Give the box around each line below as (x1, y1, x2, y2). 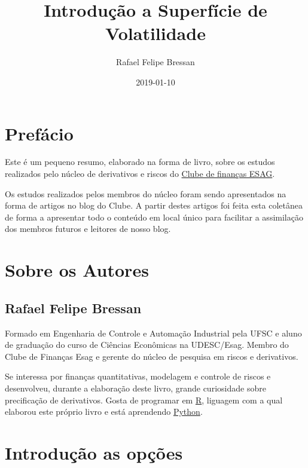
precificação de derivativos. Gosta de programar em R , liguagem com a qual (5, 393, 283, 406)
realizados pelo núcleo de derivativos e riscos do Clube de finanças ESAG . (5, 167, 275, 180)
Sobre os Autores (5, 258, 149, 282)
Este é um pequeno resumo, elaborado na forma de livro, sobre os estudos (5, 155, 275, 168)
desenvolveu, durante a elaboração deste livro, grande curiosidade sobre (5, 381, 266, 394)
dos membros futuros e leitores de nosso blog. (5, 222, 171, 235)
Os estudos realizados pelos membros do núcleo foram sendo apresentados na (5, 187, 286, 200)
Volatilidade (105, 21, 206, 45)
